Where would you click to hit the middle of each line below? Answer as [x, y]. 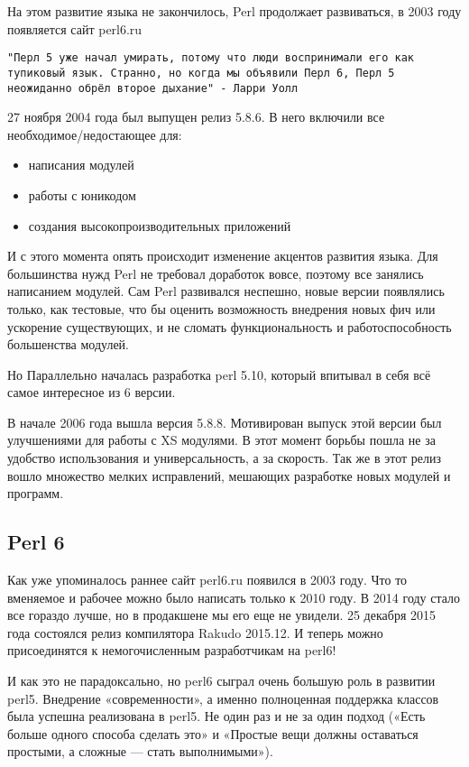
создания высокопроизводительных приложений [160, 225]
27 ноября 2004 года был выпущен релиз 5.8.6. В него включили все [196, 117]
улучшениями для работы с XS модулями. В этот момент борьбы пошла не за [221, 440]
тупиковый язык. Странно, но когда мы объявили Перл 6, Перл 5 [201, 73]
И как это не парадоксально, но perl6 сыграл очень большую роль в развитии [221, 681]
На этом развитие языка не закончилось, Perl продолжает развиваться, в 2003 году [234, 11]
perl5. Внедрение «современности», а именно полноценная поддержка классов [223, 698]
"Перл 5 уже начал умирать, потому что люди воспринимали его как [211, 58]
